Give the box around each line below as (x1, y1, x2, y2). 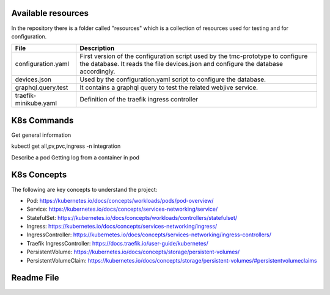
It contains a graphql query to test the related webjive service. (79, 83, 258, 92)
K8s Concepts (11, 170, 67, 180)
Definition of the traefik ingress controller (79, 95, 199, 104)
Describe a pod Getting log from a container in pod (11, 153, 140, 161)
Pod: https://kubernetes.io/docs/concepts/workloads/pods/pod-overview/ (26, 197, 214, 204)
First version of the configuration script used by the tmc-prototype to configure (79, 52, 308, 60)
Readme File (11, 272, 59, 283)
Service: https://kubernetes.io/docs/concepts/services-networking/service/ (26, 205, 218, 213)
